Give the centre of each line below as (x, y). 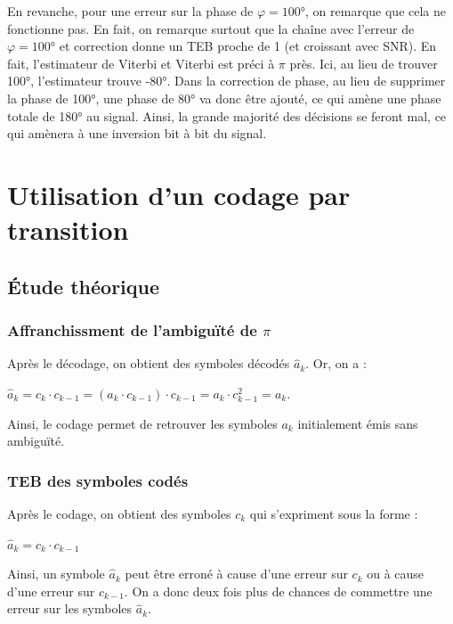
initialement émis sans (358, 423)
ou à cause (396, 574)
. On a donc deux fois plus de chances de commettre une (278, 591)
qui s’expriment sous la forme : (334, 513)
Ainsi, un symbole (56, 574)
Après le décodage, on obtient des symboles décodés (149, 363)
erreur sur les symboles (70, 608)
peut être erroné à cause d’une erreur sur (236, 574)
